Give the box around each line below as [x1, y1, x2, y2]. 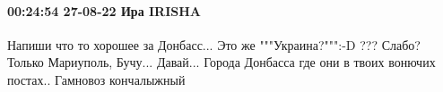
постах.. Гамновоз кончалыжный [7, 70, 186, 88]
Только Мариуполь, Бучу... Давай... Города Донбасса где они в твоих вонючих [7, 53, 436, 71]
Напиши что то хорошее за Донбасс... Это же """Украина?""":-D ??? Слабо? [7, 35, 421, 54]
